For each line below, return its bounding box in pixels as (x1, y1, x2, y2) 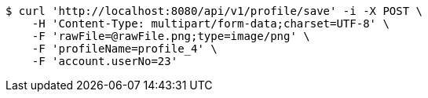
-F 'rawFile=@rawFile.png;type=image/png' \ (31, 30, 310, 42)
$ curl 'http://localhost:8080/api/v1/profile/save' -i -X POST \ (5, 5, 423, 17)
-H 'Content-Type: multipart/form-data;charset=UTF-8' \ (31, 17, 390, 30)
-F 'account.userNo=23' (31, 55, 178, 67)
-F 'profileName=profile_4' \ (31, 42, 218, 55)
